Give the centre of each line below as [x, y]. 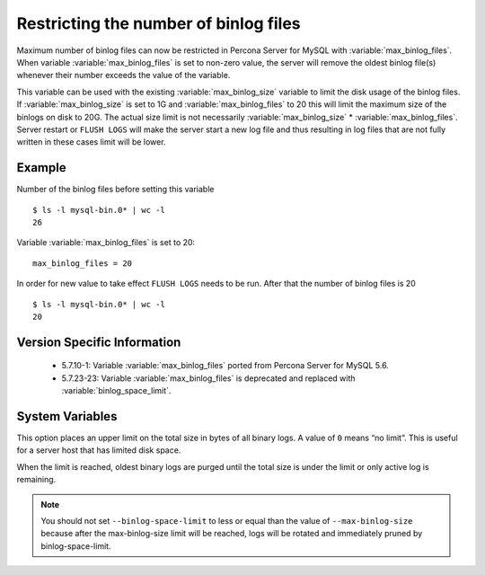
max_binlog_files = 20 [83, 263]
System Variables [67, 416]
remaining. [36, 480]
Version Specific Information [99, 342]
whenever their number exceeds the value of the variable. [123, 75]
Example [41, 168]
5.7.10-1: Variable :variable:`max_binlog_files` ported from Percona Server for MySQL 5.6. [225, 366]
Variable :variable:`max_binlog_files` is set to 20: [106, 243]
